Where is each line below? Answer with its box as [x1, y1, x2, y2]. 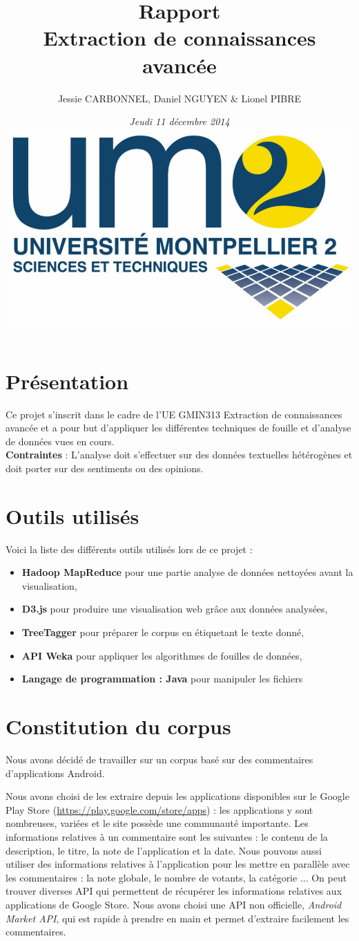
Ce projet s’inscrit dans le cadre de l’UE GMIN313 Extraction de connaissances [6, 407, 342, 421]
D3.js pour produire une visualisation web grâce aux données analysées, [21, 602, 328, 616]
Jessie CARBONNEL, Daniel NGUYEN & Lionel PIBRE [57, 91, 302, 105]
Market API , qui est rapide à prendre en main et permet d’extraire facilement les [6, 911, 349, 925]
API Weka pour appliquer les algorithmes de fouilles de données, [21, 648, 302, 662]
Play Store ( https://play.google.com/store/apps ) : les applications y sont [6, 802, 313, 817]
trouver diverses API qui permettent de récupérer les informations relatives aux [6, 884, 342, 898]
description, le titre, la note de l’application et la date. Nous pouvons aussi [6, 843, 322, 857]
